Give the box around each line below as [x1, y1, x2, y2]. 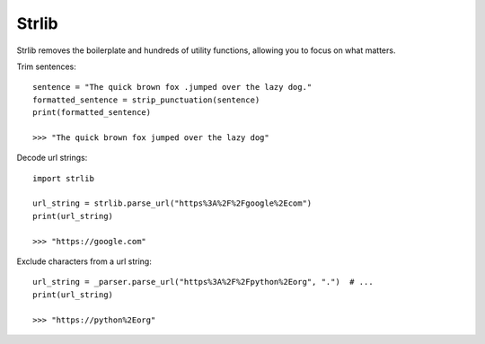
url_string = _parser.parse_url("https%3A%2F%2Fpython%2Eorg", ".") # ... [32, 277, 374, 287]
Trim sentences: [16, 61, 76, 72]
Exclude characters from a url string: [16, 256, 152, 267]
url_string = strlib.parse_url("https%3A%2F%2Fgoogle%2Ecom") [32, 198, 313, 208]
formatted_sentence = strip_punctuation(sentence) [32, 94, 260, 105]
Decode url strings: [16, 153, 88, 163]
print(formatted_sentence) [32, 108, 152, 118]
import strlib [32, 173, 94, 183]
